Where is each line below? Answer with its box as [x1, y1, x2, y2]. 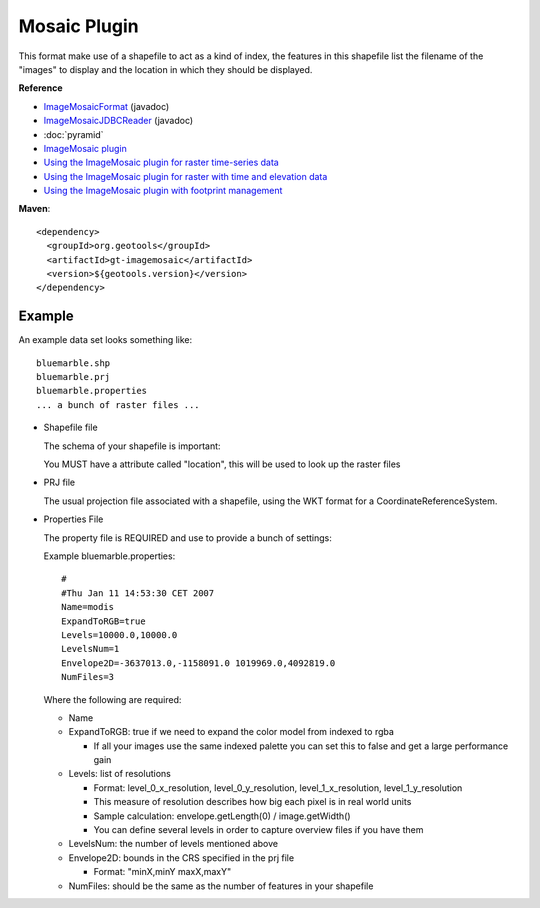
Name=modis [61, 601, 115, 613]
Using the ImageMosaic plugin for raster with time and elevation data [43, 170, 328, 182]
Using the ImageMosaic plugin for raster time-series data [43, 156, 279, 169]
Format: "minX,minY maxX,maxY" [93, 866, 232, 878]
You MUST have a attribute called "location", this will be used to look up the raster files [43, 458, 401, 470]
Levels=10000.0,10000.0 [61, 629, 178, 640]
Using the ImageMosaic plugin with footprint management [43, 185, 283, 197]
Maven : [18, 203, 51, 215]
